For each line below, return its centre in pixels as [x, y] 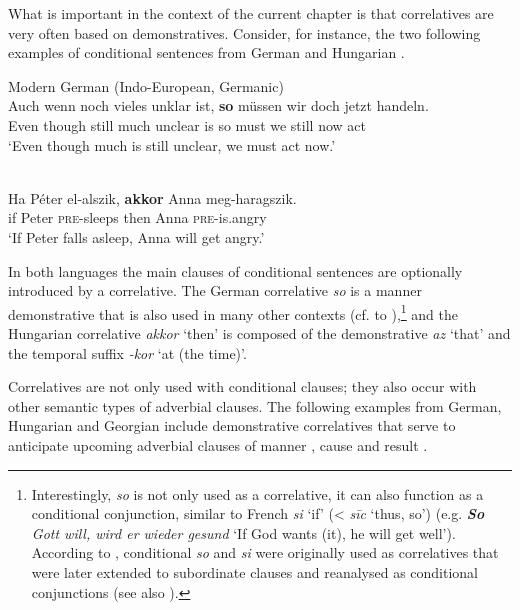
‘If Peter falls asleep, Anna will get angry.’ [136, 236]
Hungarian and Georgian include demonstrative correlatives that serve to [232, 425]
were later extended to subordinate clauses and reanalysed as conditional [255, 571]
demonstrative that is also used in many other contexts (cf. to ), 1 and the [233, 312]
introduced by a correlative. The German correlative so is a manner [215, 290]
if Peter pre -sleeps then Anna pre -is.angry [137, 217]
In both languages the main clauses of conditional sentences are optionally [235, 270]
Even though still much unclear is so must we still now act [187, 124]
